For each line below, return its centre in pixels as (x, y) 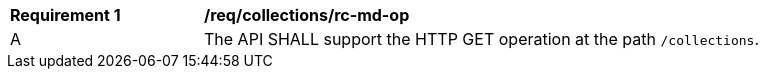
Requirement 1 (65, 15)
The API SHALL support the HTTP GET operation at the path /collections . (482, 39)
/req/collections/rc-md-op (307, 15)
